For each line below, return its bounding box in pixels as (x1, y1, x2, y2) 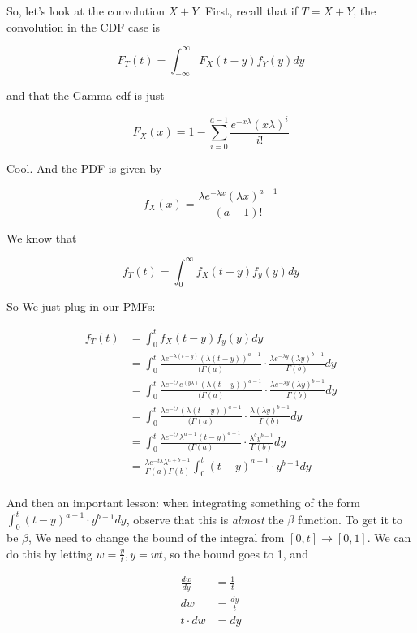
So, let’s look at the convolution (6, 2, 165, 19)
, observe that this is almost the (126, 510, 284, 527)
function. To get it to (297, 510, 403, 527)
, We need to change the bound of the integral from (28, 529, 285, 546)
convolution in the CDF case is (6, 18, 161, 35)
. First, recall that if (198, 2, 298, 19)
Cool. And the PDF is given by (6, 160, 162, 177)
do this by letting (6, 545, 92, 562)
